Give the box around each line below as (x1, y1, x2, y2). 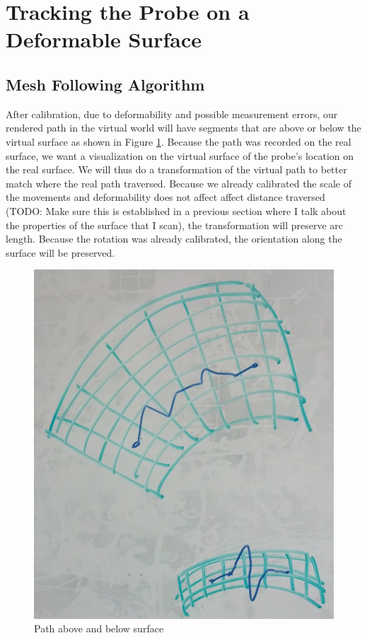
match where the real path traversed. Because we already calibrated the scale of (6, 175, 352, 190)
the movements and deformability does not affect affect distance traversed (6, 190, 325, 204)
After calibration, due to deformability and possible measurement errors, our (6, 106, 338, 121)
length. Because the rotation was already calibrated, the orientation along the (6, 231, 342, 246)
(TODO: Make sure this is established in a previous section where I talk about (6, 203, 346, 218)
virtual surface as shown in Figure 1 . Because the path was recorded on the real (6, 134, 351, 149)
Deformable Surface (6, 25, 202, 54)
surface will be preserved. (6, 245, 115, 260)
